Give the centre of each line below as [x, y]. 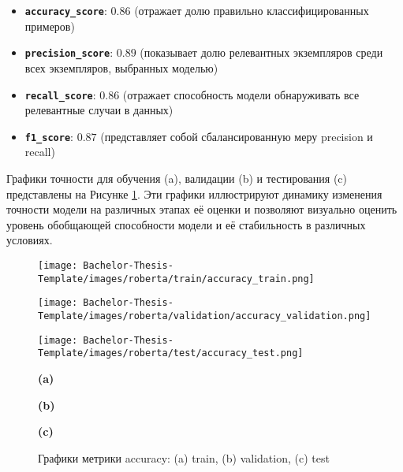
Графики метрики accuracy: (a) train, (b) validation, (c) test [184, 457]
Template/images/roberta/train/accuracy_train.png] [176, 279]
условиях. [30, 240]
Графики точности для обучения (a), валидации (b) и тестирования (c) [177, 178]
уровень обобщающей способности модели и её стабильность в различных [186, 224]
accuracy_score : [66, 10]
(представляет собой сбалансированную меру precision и [237, 136]
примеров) [50, 26]
